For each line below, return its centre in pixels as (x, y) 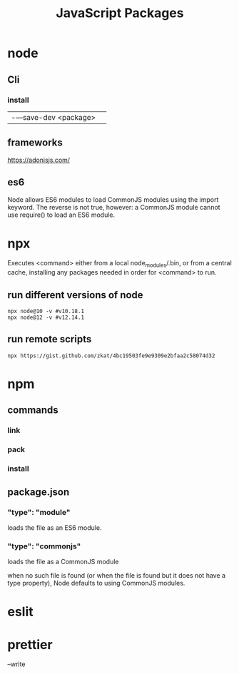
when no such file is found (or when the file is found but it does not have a (117, 576)
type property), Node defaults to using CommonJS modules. (96, 583)
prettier (30, 644)
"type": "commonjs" (44, 546)
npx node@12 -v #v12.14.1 (46, 318)
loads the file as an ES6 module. (55, 527)
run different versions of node (76, 295)
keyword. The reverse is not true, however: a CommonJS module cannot (114, 207)
